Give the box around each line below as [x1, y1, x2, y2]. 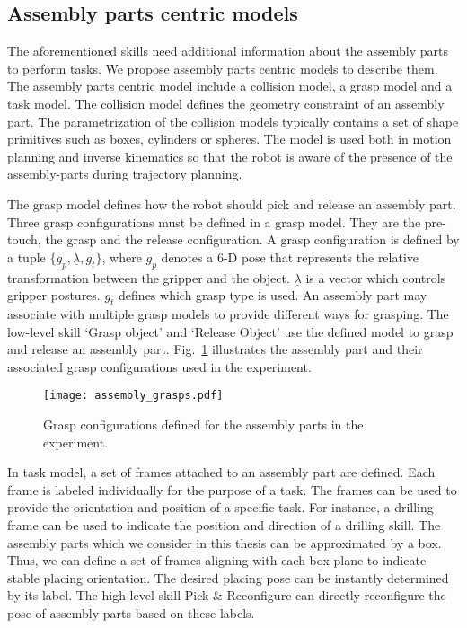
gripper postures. [7, 286, 101, 305]
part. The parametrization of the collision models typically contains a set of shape [7, 111, 459, 130]
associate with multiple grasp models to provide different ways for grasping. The [7, 304, 449, 323]
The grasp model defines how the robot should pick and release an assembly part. [7, 194, 456, 213]
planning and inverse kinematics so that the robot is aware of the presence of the [7, 146, 453, 165]
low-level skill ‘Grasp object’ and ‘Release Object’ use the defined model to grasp [7, 322, 454, 341]
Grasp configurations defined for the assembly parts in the [43, 414, 364, 433]
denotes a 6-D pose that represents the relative [161, 247, 419, 266]
